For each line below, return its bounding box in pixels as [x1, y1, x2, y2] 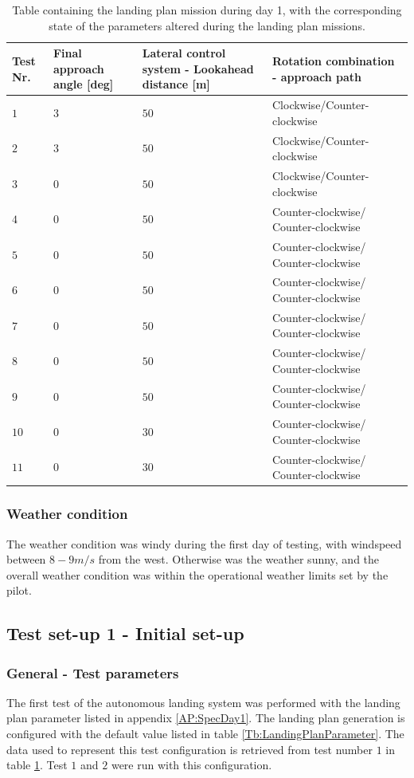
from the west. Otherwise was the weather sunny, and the [98, 551, 380, 568]
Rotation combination [272, 52, 395, 69]
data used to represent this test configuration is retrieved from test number [6, 741, 373, 757]
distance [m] [142, 76, 210, 92]
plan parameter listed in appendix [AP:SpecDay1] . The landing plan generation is [6, 709, 405, 726]
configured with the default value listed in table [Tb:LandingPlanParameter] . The [6, 725, 404, 742]
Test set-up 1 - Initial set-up [6, 621, 244, 646]
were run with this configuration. [111, 756, 272, 773]
